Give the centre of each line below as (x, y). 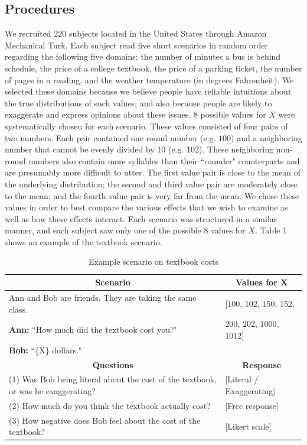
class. (19, 309)
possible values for (233, 114)
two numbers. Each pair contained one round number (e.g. (110, 137)
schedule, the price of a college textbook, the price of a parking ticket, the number (153, 68)
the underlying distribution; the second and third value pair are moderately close (151, 183)
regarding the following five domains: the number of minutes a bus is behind (143, 56)
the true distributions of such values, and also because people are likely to (138, 103)
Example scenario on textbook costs (153, 262)
